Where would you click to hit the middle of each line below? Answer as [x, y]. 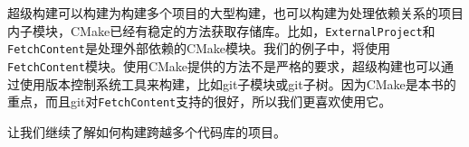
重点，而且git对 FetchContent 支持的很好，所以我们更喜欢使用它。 [200, 101]
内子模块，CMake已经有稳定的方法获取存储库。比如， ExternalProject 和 [221, 30]
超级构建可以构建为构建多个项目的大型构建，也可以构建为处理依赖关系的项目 [235, 13]
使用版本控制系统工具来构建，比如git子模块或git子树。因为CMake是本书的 [238, 83]
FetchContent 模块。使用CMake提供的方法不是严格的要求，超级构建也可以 [225, 65]
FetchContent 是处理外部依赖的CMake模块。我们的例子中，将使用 [199, 48]
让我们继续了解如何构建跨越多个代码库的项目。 [147, 131]
